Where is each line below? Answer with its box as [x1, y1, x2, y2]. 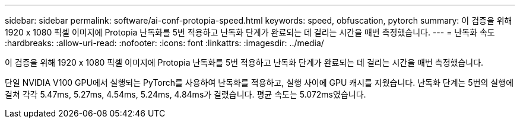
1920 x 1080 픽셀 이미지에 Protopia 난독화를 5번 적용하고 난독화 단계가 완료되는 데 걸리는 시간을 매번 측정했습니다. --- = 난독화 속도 [5, 27, 495, 37]
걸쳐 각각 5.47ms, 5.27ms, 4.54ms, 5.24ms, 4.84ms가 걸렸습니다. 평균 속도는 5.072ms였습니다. [5, 89, 366, 99]
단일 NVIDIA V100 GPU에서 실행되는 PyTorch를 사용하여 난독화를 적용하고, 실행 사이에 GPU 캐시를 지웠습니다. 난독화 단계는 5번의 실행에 [5, 77, 514, 88]
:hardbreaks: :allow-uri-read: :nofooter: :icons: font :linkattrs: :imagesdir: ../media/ [5, 38, 324, 48]
